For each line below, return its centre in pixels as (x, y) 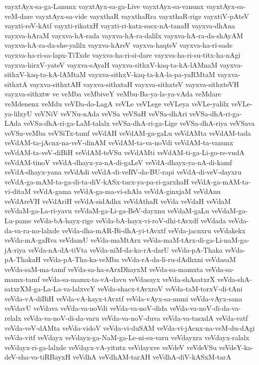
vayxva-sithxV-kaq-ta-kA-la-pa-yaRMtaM (152, 74)
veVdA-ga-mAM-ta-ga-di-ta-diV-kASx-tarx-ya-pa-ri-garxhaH (97, 181)
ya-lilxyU (18, 113)
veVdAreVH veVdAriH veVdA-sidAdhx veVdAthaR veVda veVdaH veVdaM (118, 201)
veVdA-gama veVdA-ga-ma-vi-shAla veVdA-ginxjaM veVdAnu (127, 191)
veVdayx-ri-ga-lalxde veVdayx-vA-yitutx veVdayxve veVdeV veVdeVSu (111, 347)
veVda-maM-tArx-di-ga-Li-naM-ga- (196, 240)
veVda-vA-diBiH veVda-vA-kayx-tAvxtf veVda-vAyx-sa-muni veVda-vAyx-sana (124, 298)
